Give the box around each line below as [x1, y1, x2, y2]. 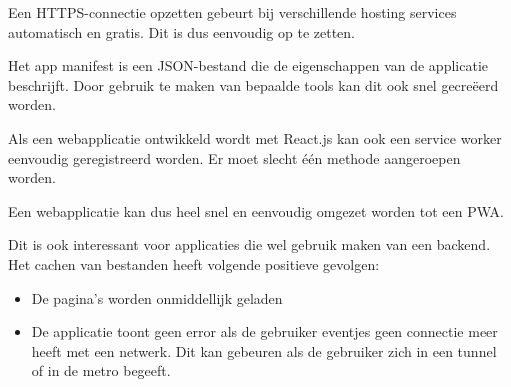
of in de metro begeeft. [31, 360, 171, 381]
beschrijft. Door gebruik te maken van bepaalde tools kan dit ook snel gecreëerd [8, 74, 499, 95]
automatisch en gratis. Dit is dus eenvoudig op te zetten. [8, 21, 356, 42]
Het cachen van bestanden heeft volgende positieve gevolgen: [8, 253, 380, 274]
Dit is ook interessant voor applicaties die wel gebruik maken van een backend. [8, 234, 491, 255]
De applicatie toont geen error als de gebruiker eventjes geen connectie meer [31, 321, 498, 342]
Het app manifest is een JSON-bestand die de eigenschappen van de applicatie [8, 55, 488, 76]
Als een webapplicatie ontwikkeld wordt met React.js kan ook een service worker [8, 127, 502, 148]
